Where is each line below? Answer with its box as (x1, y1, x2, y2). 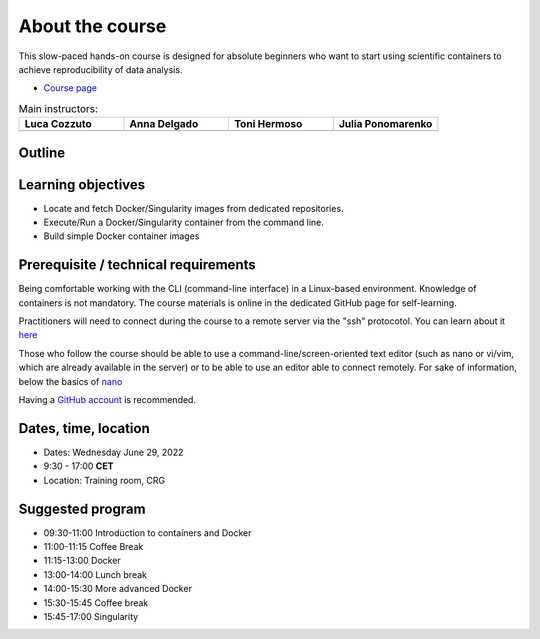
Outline (18, 144, 65, 161)
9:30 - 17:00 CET (43, 460, 114, 472)
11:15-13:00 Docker (43, 555, 122, 567)
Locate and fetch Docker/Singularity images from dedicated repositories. (43, 202, 344, 214)
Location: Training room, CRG (43, 474, 165, 486)
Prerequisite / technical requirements (18, 256, 257, 274)
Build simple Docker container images (43, 230, 200, 242)
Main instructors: (18, 101, 99, 115)
